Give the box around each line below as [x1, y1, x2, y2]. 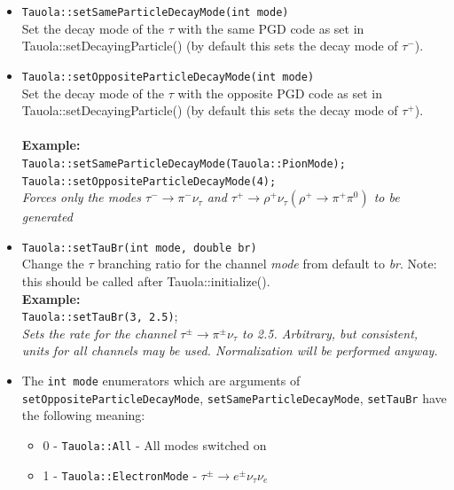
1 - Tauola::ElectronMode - [43, 465, 198, 484]
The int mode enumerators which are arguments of [21, 371, 301, 390]
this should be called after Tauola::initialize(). [21, 272, 270, 291]
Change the [21, 254, 84, 273]
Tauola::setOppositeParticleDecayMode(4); [21, 175, 277, 188]
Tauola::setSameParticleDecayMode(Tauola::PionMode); [21, 157, 346, 170]
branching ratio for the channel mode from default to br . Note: [98, 254, 437, 273]
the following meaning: [21, 406, 145, 424]
